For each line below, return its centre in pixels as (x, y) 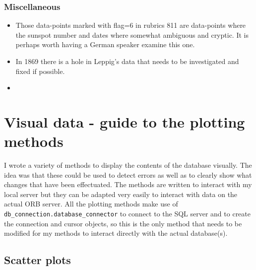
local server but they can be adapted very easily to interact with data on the (121, 194)
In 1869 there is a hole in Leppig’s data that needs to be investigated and (127, 61)
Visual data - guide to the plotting (125, 121)
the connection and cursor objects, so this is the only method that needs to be (123, 223)
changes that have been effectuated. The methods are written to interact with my (128, 184)
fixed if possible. (40, 71)
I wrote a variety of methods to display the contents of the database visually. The (128, 165)
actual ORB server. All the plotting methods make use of (91, 204)
